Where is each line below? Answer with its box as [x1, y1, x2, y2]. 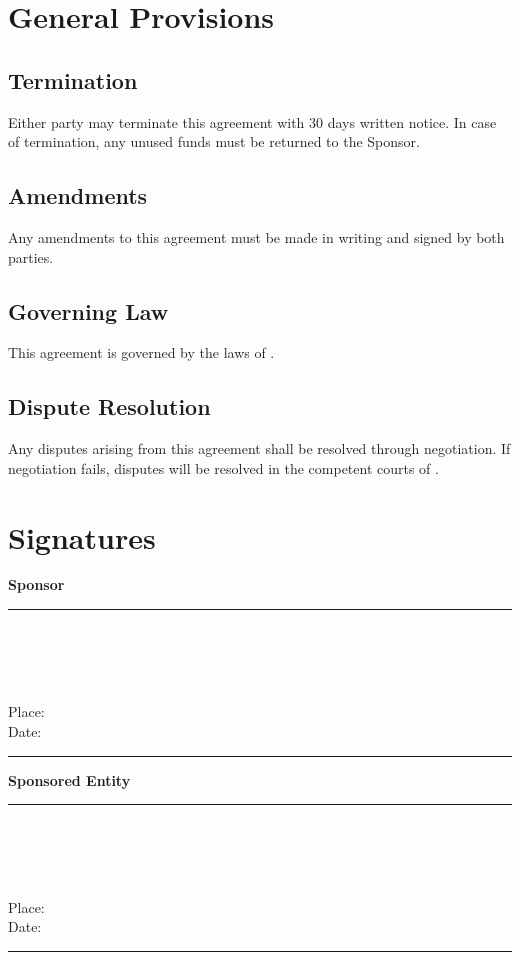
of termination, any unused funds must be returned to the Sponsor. [8, 131, 420, 152]
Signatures [8, 516, 156, 557]
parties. [8, 246, 54, 267]
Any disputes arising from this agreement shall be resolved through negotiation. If [8, 438, 511, 459]
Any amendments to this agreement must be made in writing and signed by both [8, 226, 505, 247]
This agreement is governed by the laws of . [8, 342, 275, 363]
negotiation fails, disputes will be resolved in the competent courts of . [8, 457, 439, 478]
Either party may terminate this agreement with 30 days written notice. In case [8, 111, 497, 132]
